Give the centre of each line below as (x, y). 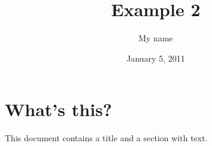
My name (156, 38)
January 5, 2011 (156, 58)
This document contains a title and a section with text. (106, 138)
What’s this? (58, 109)
